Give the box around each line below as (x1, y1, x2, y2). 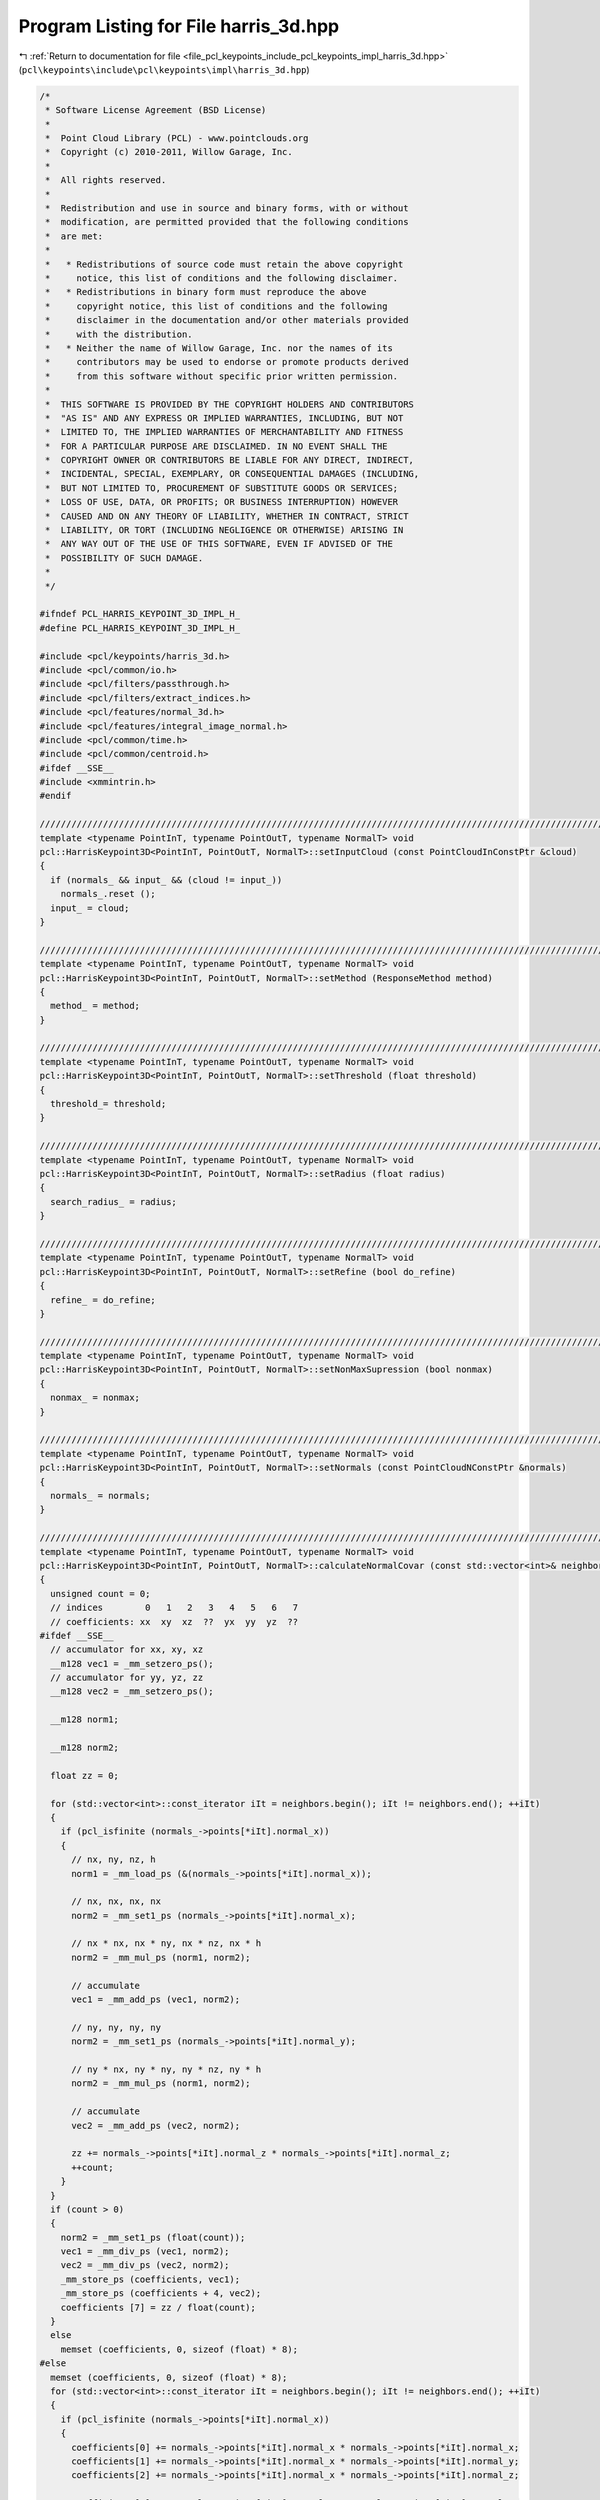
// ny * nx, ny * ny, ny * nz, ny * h (71, 2064, 262, 2075)
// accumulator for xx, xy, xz (50, 1644, 204, 1655)
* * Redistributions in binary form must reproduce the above (45, 286, 367, 298)
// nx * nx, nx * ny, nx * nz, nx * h (71, 1938, 262, 1949)
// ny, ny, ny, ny (71, 2021, 162, 2033)
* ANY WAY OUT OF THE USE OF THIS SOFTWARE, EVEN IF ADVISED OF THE (45, 538, 394, 550)
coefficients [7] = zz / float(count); (60, 2301, 257, 2313)
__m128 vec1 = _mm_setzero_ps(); (50, 1658, 214, 1669)
